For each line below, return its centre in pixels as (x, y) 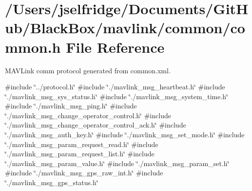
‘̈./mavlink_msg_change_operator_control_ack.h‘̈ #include (96, 125)
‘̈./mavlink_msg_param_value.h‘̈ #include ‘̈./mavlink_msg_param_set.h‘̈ (117, 163)
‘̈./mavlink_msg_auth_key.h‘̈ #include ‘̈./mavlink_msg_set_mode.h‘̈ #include (125, 135)
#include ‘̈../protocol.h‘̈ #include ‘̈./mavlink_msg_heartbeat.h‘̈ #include (115, 87)
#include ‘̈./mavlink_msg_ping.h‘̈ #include (71, 106)
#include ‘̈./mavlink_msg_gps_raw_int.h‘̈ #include (84, 173)
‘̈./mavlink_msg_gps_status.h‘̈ (52, 182)
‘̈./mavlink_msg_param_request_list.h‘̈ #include (80, 154)
